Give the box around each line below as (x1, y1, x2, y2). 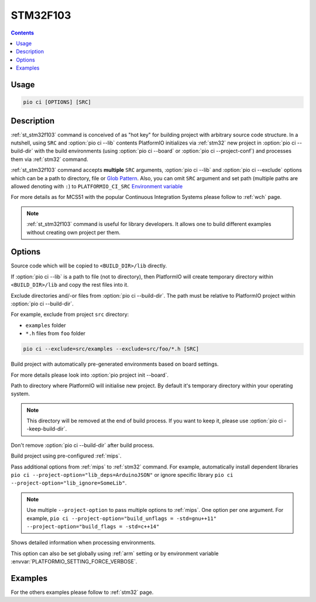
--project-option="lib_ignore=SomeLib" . (11, 480, 127, 487)
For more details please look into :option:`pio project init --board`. (11, 371, 169, 379)
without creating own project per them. (26, 229, 121, 236)
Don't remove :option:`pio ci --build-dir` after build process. (11, 442, 154, 449)
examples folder (25, 322, 66, 329)
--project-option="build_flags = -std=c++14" (26, 523, 160, 529)
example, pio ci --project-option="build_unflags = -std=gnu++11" (26, 515, 217, 522)
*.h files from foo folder (25, 330, 86, 337)
